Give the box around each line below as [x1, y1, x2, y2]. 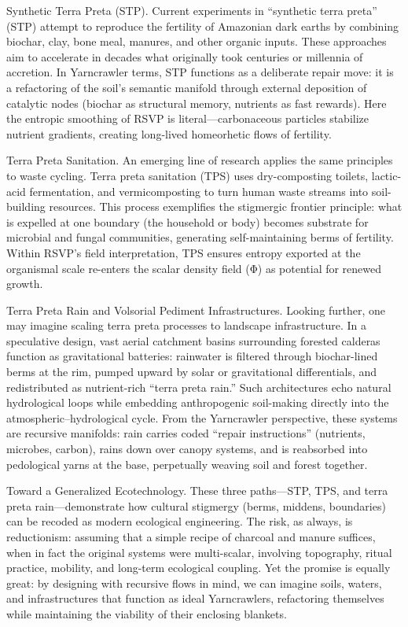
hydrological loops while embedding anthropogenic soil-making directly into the [6, 394, 389, 411]
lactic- [371, 167, 402, 183]
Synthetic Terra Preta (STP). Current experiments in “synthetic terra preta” [6, 2, 377, 18]
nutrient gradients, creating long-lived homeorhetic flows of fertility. [6, 125, 332, 142]
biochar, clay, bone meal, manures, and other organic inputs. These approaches [6, 33, 387, 50]
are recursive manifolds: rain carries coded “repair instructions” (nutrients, [6, 425, 366, 441]
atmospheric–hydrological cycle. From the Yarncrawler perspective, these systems [6, 409, 398, 426]
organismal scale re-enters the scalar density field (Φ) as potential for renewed [6, 260, 382, 276]
